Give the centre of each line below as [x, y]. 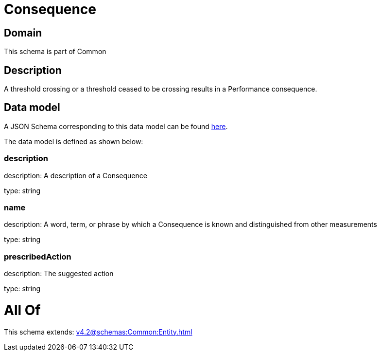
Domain [23, 33]
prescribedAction [38, 256]
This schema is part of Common [55, 52]
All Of [22, 310]
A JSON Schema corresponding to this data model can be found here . [116, 126]
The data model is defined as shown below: [74, 141]
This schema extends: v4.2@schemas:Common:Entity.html [98, 332]
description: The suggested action [59, 274]
